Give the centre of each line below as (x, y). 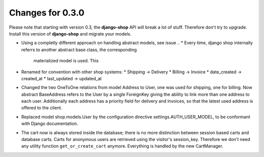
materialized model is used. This (66, 61)
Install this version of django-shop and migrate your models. (70, 34)
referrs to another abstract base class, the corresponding (79, 50)
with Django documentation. (50, 123)
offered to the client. (42, 108)
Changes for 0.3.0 (47, 13)
